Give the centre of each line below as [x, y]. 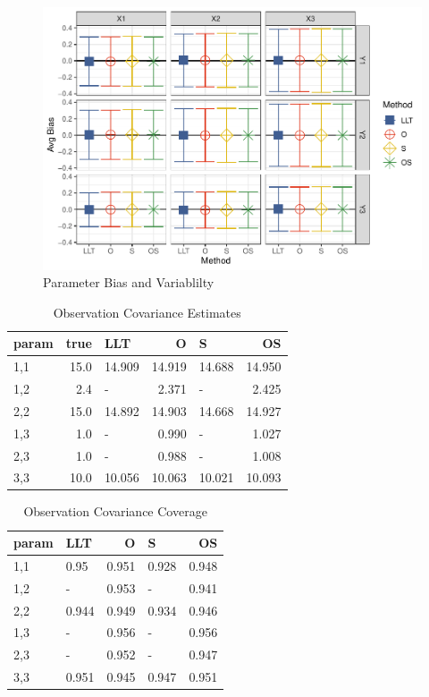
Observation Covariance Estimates [147, 312]
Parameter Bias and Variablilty [129, 282]
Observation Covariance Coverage [115, 511]
